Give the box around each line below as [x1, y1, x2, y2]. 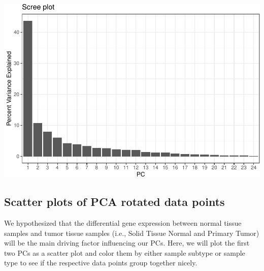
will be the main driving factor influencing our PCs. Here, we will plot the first [4, 237, 250, 248]
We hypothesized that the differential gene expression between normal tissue [4, 217, 242, 228]
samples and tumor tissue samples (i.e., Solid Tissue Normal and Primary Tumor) [4, 227, 259, 238]
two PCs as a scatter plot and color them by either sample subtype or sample [4, 247, 245, 258]
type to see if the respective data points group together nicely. [4, 257, 197, 268]
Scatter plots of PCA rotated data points [4, 194, 225, 209]
